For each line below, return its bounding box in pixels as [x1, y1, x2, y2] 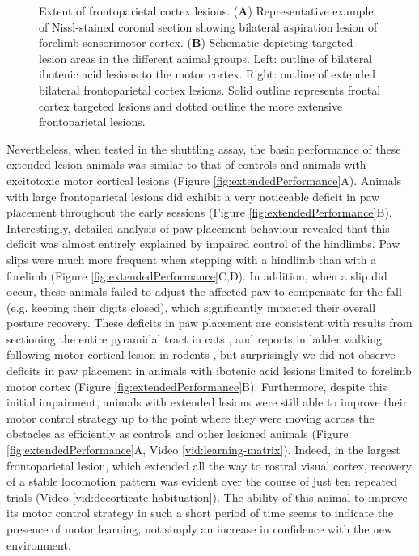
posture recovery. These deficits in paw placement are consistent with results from [6, 314, 413, 331]
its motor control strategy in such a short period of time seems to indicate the [6, 504, 394, 521]
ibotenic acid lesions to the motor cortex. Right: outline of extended [39, 65, 376, 82]
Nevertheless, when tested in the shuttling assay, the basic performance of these [6, 140, 401, 157]
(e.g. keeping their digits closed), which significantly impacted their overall [6, 298, 376, 315]
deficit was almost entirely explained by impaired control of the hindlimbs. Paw [6, 235, 400, 252]
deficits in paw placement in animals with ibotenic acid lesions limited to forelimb [6, 362, 412, 379]
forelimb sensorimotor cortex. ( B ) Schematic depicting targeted [39, 34, 353, 51]
